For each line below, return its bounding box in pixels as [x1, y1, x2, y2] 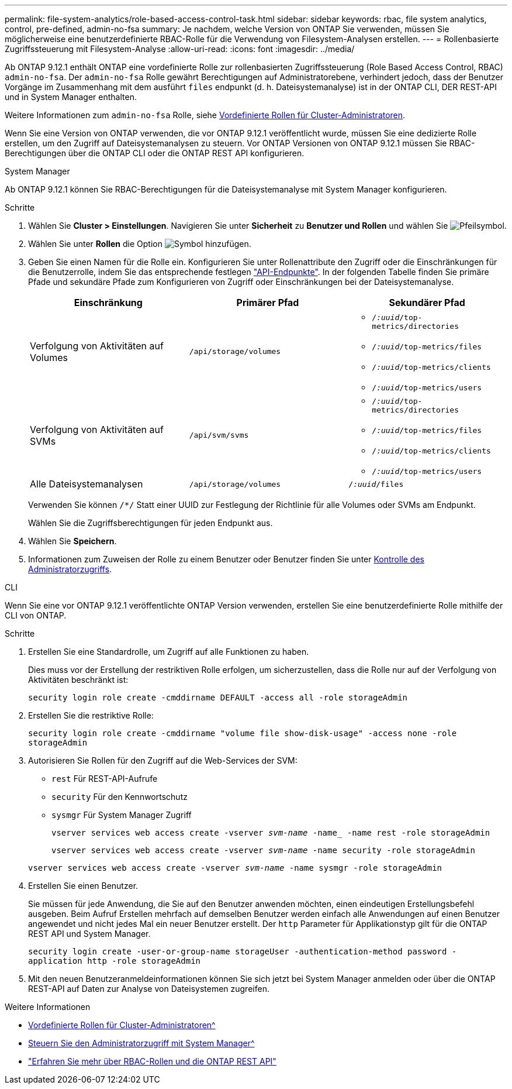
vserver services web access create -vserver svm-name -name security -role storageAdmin [51, 846, 475, 855]
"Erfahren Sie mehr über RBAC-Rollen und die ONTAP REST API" [28, 1056, 276, 1066]
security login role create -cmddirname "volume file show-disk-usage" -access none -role [28, 729, 457, 738]
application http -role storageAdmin [28, 956, 201, 966]
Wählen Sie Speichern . [28, 536, 117, 546]
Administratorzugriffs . [28, 564, 112, 574]
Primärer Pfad [236, 297, 299, 308]
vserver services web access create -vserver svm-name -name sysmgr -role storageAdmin [28, 863, 442, 872]
